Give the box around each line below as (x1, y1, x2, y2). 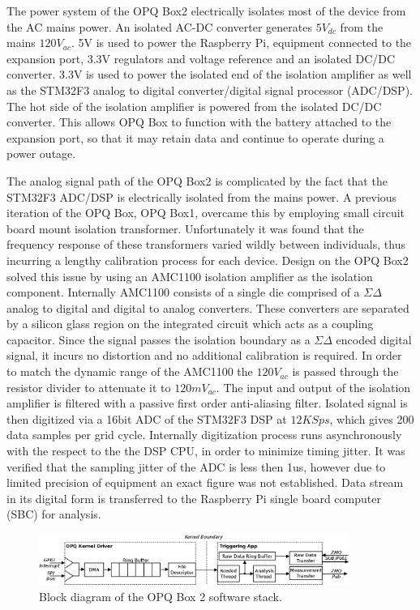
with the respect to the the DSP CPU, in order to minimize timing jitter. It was (6, 442, 405, 459)
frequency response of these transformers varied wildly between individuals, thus (6, 236, 405, 253)
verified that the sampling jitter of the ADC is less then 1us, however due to (6, 458, 386, 475)
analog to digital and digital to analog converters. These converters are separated (6, 299, 409, 316)
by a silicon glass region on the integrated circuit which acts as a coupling (6, 315, 374, 332)
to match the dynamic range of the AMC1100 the (6, 363, 253, 380)
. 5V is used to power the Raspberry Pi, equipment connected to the (71, 34, 412, 51)
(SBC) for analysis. (6, 505, 101, 523)
